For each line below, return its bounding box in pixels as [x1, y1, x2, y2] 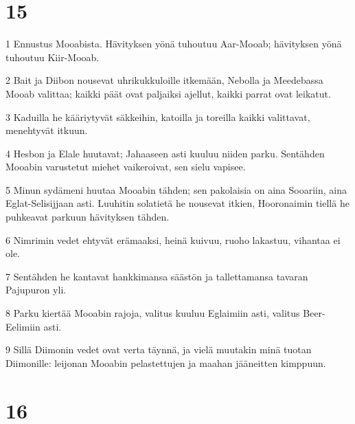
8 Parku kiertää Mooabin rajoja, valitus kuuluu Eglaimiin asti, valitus [5, 306, 300, 320]
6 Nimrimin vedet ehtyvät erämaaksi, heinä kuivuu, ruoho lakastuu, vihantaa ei [5, 232, 341, 247]
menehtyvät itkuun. [5, 123, 88, 137]
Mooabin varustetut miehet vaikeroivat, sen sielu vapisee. [5, 159, 246, 174]
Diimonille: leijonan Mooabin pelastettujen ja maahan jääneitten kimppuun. [5, 355, 326, 370]
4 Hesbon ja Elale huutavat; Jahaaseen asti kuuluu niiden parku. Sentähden [5, 146, 325, 160]
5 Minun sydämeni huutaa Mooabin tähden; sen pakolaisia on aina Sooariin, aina [5, 182, 347, 197]
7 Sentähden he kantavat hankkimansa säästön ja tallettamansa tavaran [5, 269, 308, 283]
